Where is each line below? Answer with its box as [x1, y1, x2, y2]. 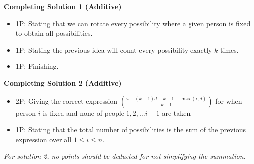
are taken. [162, 108, 192, 118]
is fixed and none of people [43, 108, 124, 118]
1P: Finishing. [15, 61, 59, 71]
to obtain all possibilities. [15, 28, 93, 38]
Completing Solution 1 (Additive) [4, 1, 122, 11]
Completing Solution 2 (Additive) [4, 77, 122, 88]
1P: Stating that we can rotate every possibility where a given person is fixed [15, 18, 251, 28]
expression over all [15, 134, 72, 144]
